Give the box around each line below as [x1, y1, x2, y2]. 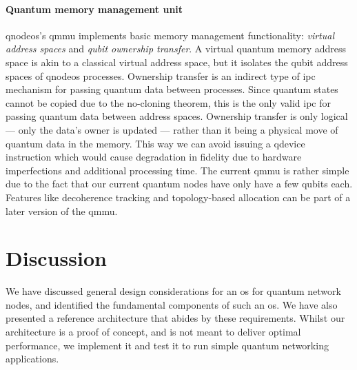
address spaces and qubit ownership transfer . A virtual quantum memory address [6, 41, 347, 56]
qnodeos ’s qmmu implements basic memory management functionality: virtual [6, 28, 335, 42]
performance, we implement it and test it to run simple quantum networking [6, 338, 329, 352]
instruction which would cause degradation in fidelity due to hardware [6, 150, 302, 164]
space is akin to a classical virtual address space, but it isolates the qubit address [6, 54, 348, 69]
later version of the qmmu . [6, 203, 118, 218]
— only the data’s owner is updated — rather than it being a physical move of [6, 122, 338, 136]
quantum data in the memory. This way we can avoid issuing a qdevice [6, 136, 305, 150]
